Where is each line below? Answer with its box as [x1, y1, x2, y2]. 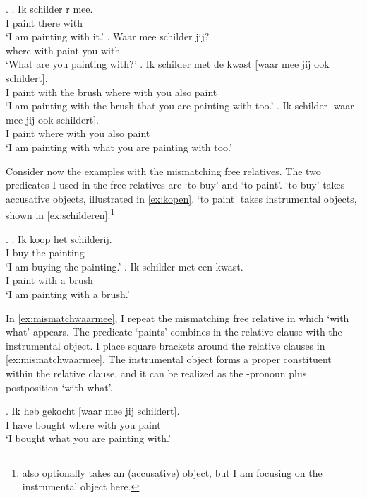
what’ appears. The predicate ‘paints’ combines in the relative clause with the [6, 324, 342, 339]
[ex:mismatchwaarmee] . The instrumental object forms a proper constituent [6, 352, 332, 367]
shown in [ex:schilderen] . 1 [6, 206, 115, 222]
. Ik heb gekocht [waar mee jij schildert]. [6, 403, 180, 418]
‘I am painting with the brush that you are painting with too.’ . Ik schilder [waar [6, 98, 354, 113]
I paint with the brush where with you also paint [6, 84, 217, 99]
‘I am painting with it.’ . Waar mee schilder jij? [6, 29, 210, 44]
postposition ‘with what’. [6, 379, 113, 394]
